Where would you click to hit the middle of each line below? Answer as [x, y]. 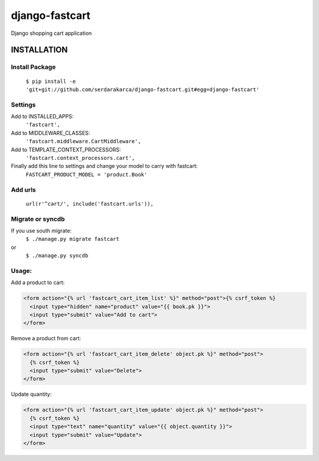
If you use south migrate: [41, 230]
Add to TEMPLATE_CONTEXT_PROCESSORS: [66, 149]
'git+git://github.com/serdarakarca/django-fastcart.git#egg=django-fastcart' [143, 89]
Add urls [24, 189]
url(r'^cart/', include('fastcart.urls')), [89, 204]
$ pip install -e [51, 81]
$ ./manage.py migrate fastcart [72, 239]
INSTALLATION [39, 50]
